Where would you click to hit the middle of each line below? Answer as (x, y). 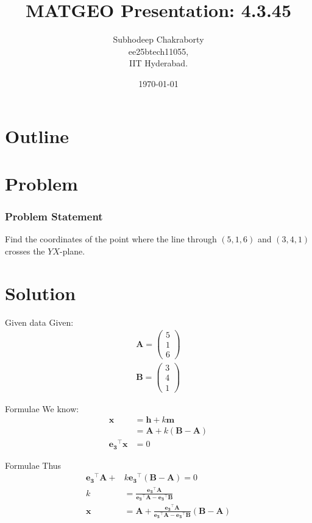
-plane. (72, 251)
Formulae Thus (33, 465)
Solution (41, 293)
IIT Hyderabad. (158, 63)
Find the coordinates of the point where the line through (111, 239)
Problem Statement (54, 216)
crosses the (25, 251)
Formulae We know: (42, 408)
